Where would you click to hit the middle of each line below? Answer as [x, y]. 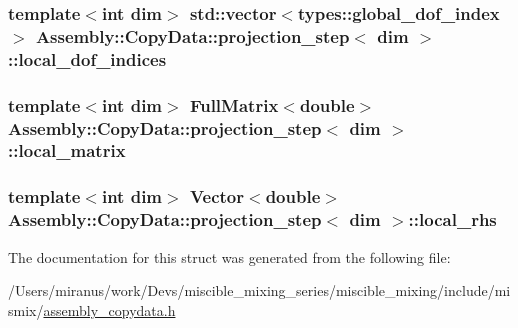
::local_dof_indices [87, 58]
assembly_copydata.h [109, 309]
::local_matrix [67, 150]
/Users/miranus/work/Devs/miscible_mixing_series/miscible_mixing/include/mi [259, 290]
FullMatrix [234, 104]
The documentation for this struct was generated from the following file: [229, 256]
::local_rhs [452, 219]
